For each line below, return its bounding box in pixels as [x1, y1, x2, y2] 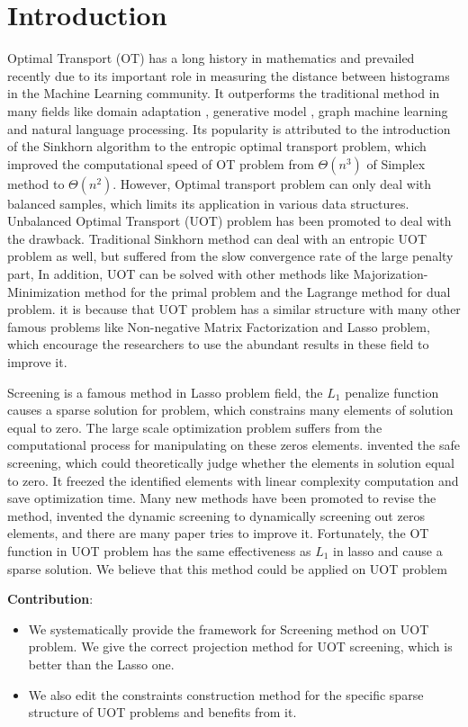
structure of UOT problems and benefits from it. [28, 703, 297, 722]
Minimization [7, 282, 81, 301]
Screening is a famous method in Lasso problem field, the [7, 382, 323, 401]
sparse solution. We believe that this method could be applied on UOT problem [7, 559, 447, 578]
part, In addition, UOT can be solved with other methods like [7, 265, 349, 283]
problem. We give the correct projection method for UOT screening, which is [28, 637, 453, 656]
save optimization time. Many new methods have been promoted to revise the [7, 489, 436, 507]
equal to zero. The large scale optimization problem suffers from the [7, 417, 382, 436]
